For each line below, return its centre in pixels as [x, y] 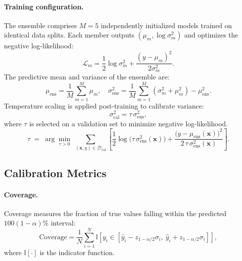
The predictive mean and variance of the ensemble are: [87, 76]
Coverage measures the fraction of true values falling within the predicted [115, 213]
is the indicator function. [77, 252]
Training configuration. [44, 6]
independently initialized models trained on [166, 25]
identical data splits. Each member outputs [69, 35]
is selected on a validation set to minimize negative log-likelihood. [129, 123]
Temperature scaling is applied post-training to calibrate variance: [104, 105]
